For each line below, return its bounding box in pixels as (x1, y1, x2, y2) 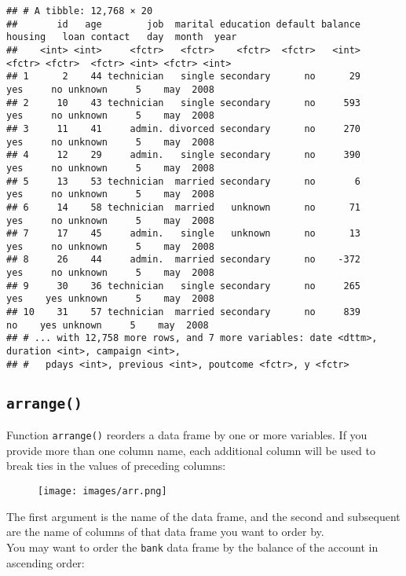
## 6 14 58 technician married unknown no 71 (6, 201, 361, 213)
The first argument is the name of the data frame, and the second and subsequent (6, 508, 401, 524)
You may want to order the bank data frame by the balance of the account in (6, 538, 379, 555)
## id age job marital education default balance (6, 18, 361, 30)
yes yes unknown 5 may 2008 (6, 293, 214, 305)
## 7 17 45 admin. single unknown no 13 (6, 228, 361, 240)
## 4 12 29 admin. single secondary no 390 (6, 149, 361, 161)
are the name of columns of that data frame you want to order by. (6, 523, 324, 540)
